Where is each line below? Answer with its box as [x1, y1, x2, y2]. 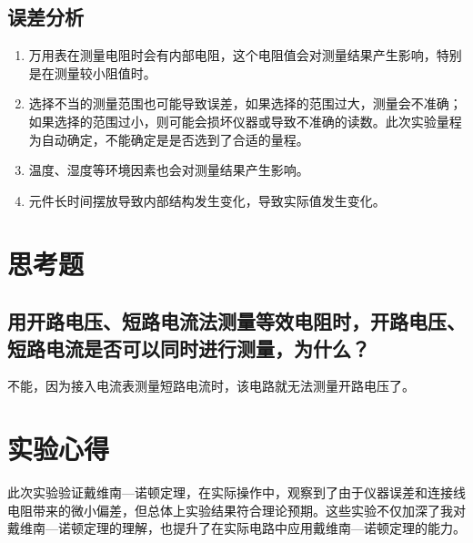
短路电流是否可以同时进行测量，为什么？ [7, 333, 370, 362]
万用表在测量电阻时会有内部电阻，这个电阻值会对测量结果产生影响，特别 [28, 46, 462, 65]
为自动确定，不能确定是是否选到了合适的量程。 [28, 129, 309, 149]
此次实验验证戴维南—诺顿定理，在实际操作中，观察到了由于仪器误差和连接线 [7, 483, 466, 502]
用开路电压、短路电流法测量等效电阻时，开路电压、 [7, 307, 466, 335]
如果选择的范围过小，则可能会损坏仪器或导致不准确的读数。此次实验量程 [28, 111, 462, 130]
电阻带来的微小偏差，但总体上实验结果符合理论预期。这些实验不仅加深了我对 [7, 500, 466, 519]
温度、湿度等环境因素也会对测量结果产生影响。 [28, 160, 309, 179]
